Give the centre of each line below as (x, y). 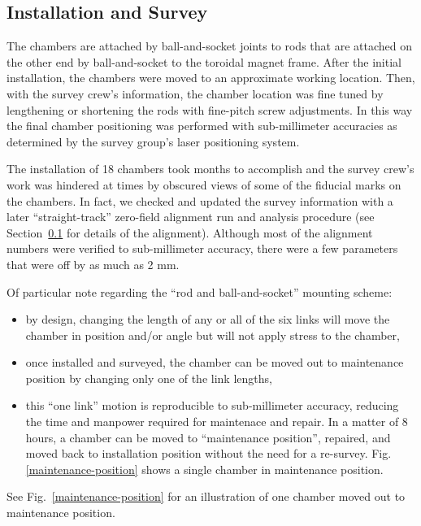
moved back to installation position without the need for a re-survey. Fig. (208, 453)
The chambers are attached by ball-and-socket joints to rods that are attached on (209, 46)
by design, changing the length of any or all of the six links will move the (208, 319)
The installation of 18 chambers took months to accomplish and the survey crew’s (210, 169)
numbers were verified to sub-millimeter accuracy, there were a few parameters (202, 248)
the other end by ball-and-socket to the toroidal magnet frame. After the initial (204, 61)
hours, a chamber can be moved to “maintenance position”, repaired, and (208, 437)
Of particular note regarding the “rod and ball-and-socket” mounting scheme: (200, 291)
